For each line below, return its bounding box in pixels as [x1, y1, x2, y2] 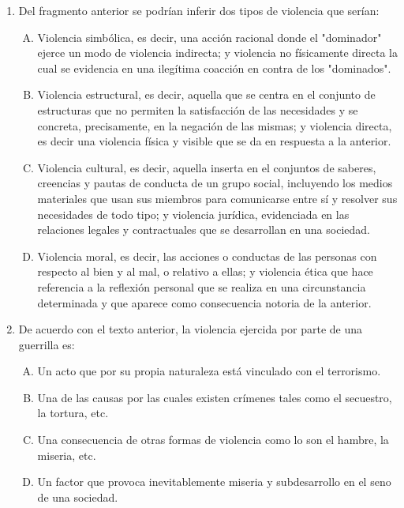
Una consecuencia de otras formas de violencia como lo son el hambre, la [37, 431, 389, 448]
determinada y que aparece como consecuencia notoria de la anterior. [37, 294, 372, 310]
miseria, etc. [37, 446, 96, 463]
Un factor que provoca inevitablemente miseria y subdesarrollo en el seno [37, 473, 391, 490]
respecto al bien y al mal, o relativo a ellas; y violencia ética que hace [37, 263, 373, 280]
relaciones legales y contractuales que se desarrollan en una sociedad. [37, 221, 370, 238]
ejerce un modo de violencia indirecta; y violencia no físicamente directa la [37, 44, 398, 61]
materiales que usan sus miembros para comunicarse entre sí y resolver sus [37, 190, 398, 206]
